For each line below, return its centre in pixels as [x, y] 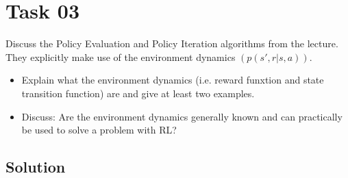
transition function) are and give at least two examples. [138, 93]
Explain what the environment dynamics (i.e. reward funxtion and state [173, 80]
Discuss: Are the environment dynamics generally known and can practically [182, 116]
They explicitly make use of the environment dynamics [121, 56]
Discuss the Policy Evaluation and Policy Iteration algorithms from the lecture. [172, 43]
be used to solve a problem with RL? [99, 130]
